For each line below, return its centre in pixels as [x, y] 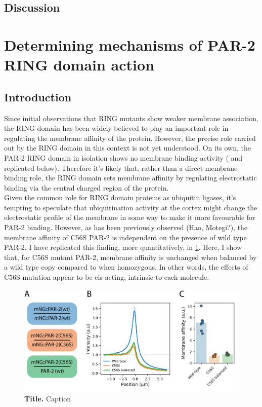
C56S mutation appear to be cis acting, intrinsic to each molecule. [107, 277]
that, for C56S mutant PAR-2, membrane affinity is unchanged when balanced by [130, 257]
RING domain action [79, 65]
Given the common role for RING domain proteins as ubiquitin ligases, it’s [120, 197]
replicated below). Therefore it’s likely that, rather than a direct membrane [121, 168]
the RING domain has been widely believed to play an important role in [116, 128]
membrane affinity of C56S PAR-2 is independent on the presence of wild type [125, 237]
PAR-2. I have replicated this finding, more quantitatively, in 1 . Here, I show [123, 247]
